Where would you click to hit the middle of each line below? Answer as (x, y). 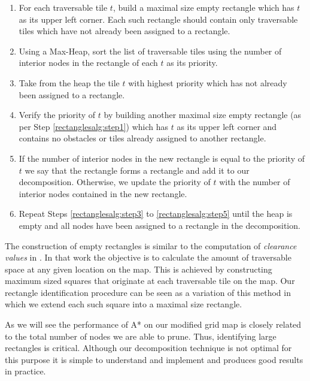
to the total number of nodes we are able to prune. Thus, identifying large (141, 336)
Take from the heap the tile (69, 82)
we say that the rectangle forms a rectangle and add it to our (137, 170)
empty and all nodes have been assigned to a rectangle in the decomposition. (159, 225)
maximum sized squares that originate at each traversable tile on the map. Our (150, 281)
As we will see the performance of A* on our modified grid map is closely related (153, 324)
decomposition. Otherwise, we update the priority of (115, 182)
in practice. (25, 371)
